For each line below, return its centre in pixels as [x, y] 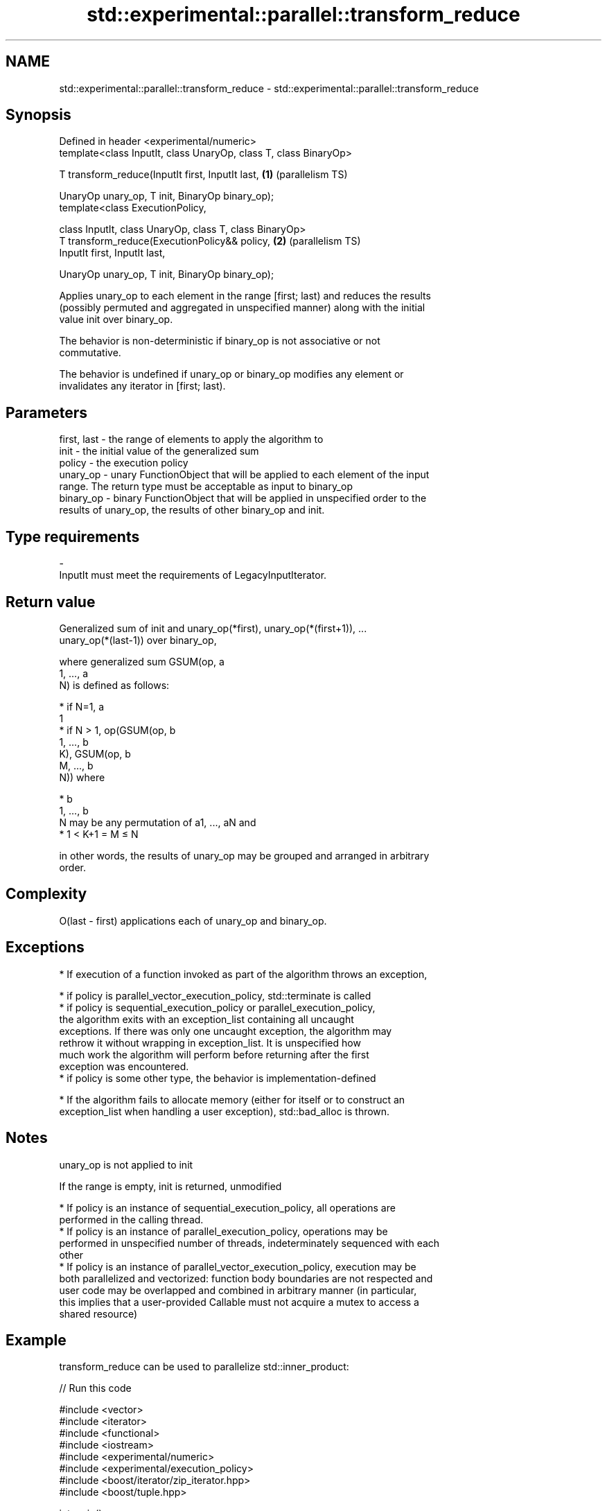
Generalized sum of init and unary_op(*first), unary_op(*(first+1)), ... [213, 628]
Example [36, 1340]
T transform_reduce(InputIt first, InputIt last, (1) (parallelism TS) [203, 175]
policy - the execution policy [124, 463]
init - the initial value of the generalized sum [159, 451]
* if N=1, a [82, 706]
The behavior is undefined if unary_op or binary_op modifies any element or [231, 374]
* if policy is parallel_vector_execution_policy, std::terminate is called [215, 995]
